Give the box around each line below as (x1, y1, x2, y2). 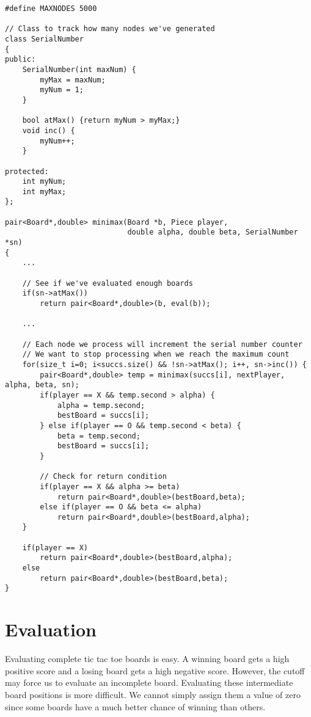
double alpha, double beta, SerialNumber (127, 228, 298, 237)
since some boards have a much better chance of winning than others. (5, 700, 266, 713)
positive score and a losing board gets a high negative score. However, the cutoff (5, 664, 305, 677)
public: (5, 55, 36, 64)
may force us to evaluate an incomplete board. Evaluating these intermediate (5, 676, 293, 689)
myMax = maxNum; (40, 75, 106, 84)
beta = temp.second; (57, 431, 141, 440)
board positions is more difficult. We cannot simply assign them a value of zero (5, 688, 301, 701)
